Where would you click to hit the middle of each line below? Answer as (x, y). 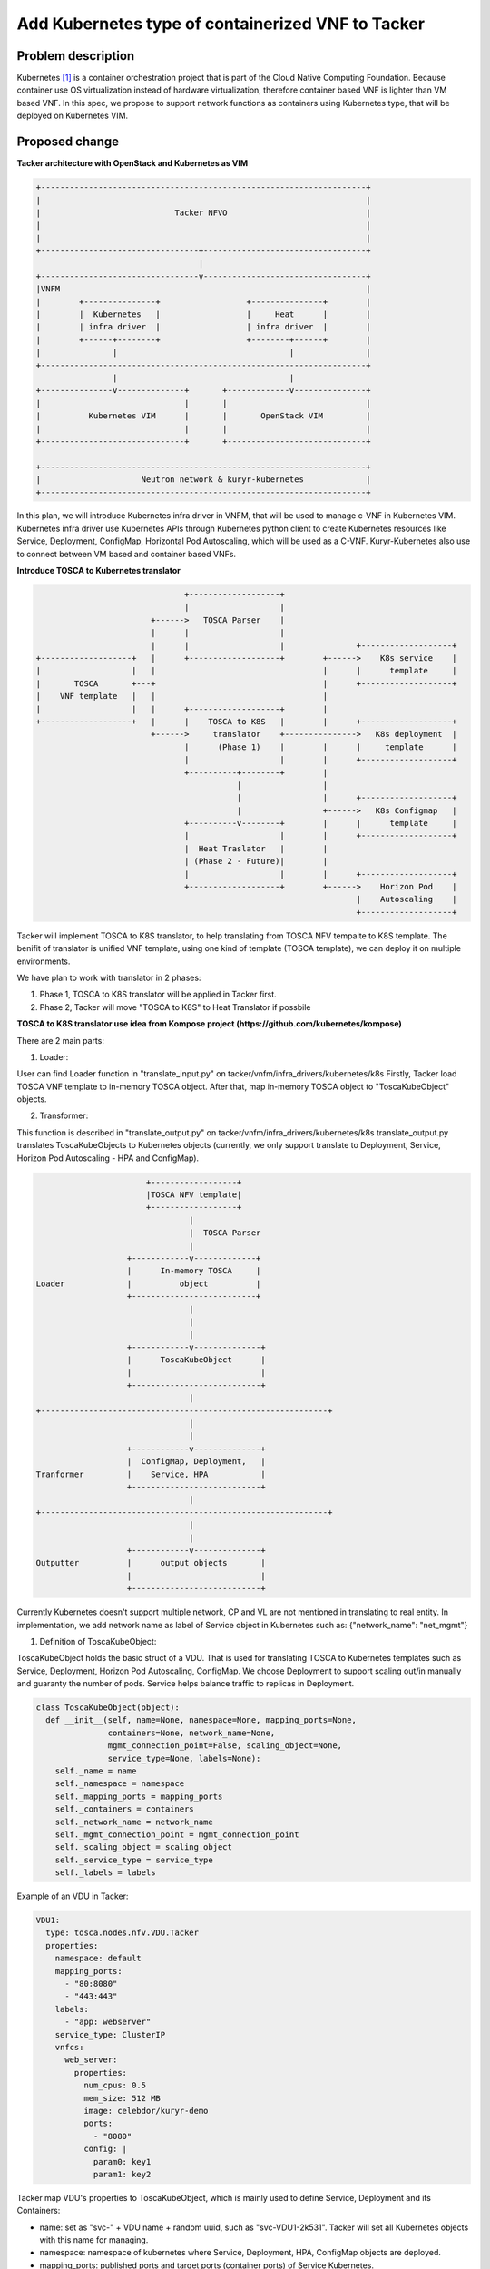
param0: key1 (122, 2161)
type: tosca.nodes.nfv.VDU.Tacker (122, 1933)
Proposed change (68, 142)
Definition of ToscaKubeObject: (98, 1641)
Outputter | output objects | (151, 1563)
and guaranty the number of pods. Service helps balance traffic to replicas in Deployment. (186, 1684)
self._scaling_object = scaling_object (144, 1847)
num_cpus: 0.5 (115, 2086)
